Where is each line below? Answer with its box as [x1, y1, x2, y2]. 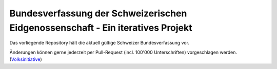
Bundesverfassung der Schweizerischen [9, 8, 187, 19]
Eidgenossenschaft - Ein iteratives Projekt [9, 22, 192, 33]
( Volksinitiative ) [9, 56, 42, 62]
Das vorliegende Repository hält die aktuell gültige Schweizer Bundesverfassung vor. [9, 40, 190, 46]
